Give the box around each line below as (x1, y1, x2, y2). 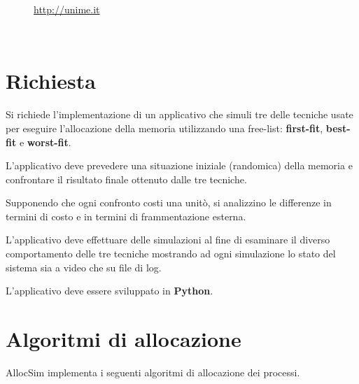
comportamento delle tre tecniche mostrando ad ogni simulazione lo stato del (6, 246, 336, 261)
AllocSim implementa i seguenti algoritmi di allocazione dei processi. (6, 364, 300, 379)
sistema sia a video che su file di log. (6, 259, 162, 274)
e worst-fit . (19, 134, 71, 149)
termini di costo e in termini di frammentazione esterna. (6, 208, 246, 223)
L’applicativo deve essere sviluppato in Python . (6, 283, 213, 298)
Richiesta (6, 66, 96, 95)
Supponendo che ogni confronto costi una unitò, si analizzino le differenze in (6, 195, 332, 210)
